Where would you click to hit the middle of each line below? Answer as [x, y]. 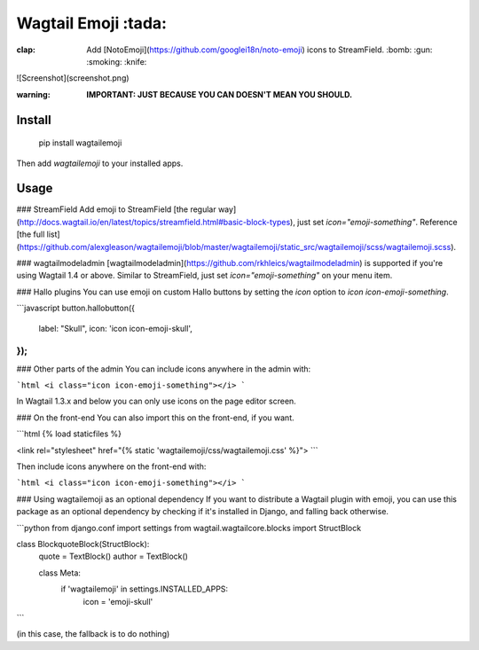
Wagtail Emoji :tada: [92, 23]
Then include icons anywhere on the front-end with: [111, 466]
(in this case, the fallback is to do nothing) [93, 634]
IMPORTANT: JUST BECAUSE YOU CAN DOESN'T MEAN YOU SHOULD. [220, 94]
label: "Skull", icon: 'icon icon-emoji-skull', [115, 328]
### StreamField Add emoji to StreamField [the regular [116, 209]
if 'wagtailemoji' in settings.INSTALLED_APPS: [145, 589]
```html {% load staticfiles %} [69, 434]
